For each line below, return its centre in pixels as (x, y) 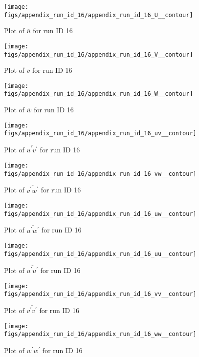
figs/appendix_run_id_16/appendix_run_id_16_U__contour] (99, 15)
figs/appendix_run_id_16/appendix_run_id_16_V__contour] (99, 54)
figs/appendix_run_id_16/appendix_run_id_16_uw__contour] (100, 214)
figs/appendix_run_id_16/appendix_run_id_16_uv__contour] (100, 134)
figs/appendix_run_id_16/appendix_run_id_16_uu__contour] (100, 254)
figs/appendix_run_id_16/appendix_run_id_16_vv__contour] (100, 294)
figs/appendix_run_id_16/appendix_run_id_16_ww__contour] (100, 334)
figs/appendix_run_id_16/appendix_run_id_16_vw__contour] (100, 174)
